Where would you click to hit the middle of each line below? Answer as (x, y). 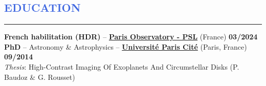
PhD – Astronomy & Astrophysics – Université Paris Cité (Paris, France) (126, 46)
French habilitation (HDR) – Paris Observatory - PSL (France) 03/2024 (131, 37)
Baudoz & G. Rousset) (40, 77)
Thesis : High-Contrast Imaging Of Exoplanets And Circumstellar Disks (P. (122, 66)
